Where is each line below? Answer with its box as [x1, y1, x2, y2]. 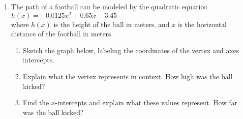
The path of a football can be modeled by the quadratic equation [11, 1, 208, 11]
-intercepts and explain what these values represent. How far [55, 97, 238, 108]
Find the [23, 97, 49, 108]
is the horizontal [178, 19, 227, 29]
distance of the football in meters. [11, 29, 113, 39]
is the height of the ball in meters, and [53, 19, 170, 29]
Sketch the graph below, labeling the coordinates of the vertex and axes [23, 45, 239, 55]
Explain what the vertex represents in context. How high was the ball [23, 71, 233, 82]
